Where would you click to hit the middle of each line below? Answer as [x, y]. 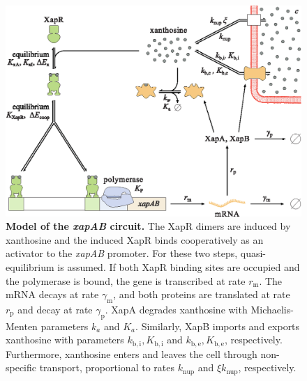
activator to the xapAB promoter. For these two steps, [122, 253]
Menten [22, 326]
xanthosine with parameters [65, 340]
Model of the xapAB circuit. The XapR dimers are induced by [148, 226]
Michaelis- [272, 310]
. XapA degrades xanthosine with [176, 310]
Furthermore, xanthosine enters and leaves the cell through [132, 353]
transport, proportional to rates [107, 367]
